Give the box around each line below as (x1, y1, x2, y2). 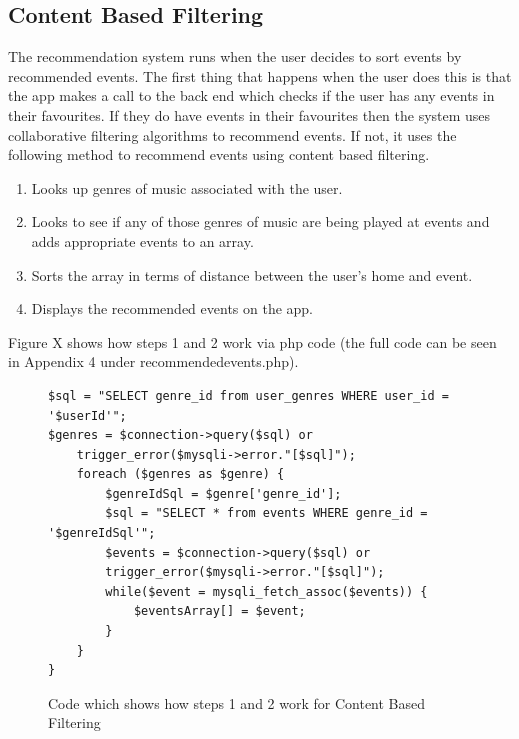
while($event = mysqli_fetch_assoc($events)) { (105, 584, 428, 599)
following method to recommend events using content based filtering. (8, 144, 430, 165)
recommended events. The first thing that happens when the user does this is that (8, 65, 512, 86)
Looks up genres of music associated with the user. (31, 177, 343, 198)
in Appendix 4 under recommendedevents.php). (8, 351, 299, 372)
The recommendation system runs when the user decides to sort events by (8, 46, 462, 67)
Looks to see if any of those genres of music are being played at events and (31, 211, 490, 232)
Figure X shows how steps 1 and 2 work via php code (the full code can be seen (8, 331, 497, 352)
